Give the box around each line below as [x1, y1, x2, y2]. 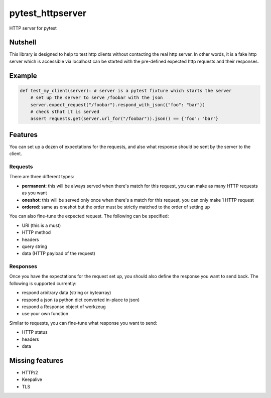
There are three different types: [9, 174, 75, 180]
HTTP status [22, 329, 48, 335]
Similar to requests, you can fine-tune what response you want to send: [9, 320, 158, 326]
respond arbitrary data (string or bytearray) [22, 290, 111, 296]
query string [22, 243, 47, 249]
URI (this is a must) [22, 222, 61, 228]
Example [9, 71, 37, 80]
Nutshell [9, 38, 37, 47]
